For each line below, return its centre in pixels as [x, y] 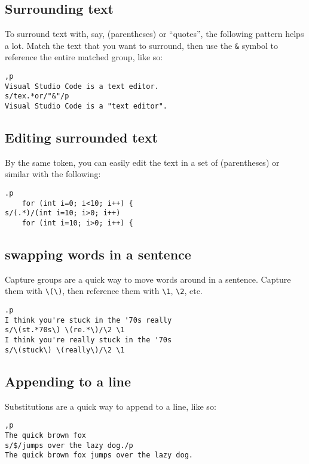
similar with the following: [53, 174]
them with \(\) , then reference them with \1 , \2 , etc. [104, 291]
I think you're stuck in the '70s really [88, 320]
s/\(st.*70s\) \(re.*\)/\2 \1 [65, 330]
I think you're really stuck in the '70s [88, 340]
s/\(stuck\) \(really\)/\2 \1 [65, 350]
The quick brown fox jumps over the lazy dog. [99, 455]
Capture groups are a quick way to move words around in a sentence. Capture [148, 279]
